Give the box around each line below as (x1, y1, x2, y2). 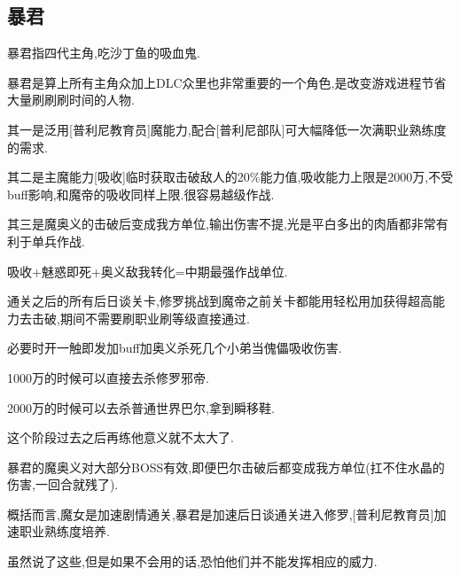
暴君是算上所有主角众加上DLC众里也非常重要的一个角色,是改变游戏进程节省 (7, 73, 447, 91)
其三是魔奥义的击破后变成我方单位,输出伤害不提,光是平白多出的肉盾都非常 (7, 214, 436, 233)
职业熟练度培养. (19, 522, 110, 541)
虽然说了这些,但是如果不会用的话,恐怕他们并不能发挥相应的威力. (7, 552, 378, 571)
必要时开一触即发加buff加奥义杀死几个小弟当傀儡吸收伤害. (7, 339, 342, 357)
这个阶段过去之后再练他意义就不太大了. (7, 428, 234, 447)
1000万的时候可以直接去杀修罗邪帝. (7, 368, 209, 386)
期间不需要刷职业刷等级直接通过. (59, 308, 250, 327)
